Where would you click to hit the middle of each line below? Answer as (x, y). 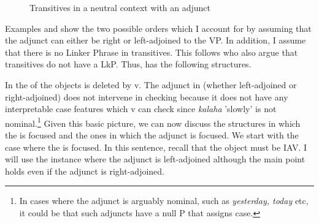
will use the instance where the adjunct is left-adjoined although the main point (155, 159)
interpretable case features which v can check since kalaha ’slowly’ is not (141, 109)
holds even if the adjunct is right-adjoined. (85, 171)
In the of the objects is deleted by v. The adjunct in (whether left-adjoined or (151, 84)
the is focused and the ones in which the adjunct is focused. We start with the (152, 135)
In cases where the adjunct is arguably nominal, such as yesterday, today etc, (164, 201)
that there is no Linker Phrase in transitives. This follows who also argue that (152, 52)
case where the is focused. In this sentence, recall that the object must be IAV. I (156, 147)
